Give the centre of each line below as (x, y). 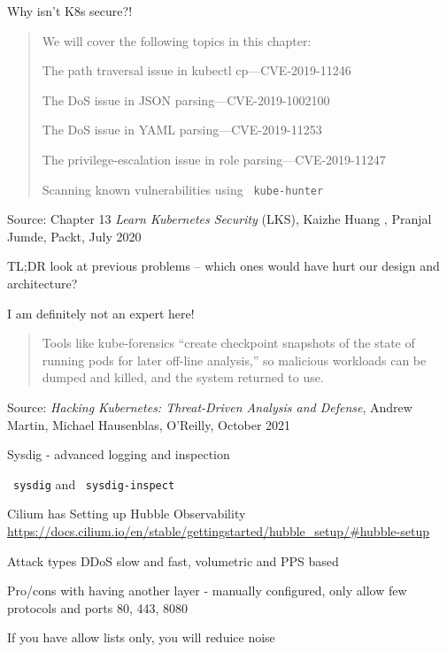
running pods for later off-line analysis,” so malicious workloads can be (234, 360)
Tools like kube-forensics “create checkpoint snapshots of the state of (228, 343)
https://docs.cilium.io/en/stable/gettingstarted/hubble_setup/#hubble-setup (218, 531)
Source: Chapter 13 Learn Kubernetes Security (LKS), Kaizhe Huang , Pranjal (220, 219)
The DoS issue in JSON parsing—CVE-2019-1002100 (186, 100)
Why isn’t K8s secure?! (70, 11)
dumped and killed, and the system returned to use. (183, 377)
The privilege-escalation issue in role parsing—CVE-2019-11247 (214, 159)
